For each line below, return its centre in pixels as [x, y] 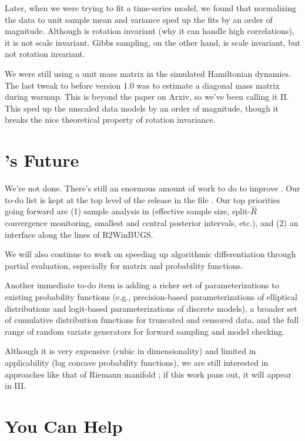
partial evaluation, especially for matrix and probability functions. [124, 265]
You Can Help [64, 425]
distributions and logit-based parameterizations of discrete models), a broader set [151, 308]
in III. [16, 386]
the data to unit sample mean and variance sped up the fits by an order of [139, 19]
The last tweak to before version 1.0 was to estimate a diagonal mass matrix [142, 85]
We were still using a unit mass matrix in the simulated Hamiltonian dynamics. [148, 73]
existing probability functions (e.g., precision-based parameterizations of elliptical [151, 297]
